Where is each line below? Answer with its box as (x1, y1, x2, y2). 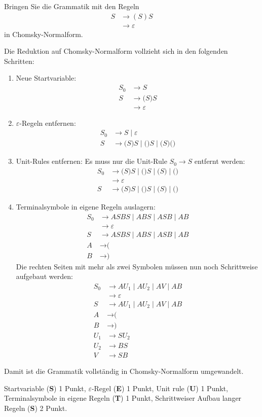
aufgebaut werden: (16, 271, 73, 282)
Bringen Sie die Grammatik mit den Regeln (4, 1, 139, 11)
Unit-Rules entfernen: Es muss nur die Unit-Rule (16, 156, 167, 166)
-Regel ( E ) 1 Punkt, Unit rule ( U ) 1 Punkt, (91, 383, 228, 393)
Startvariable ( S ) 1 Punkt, (4, 383, 86, 393)
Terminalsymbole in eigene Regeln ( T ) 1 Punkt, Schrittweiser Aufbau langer (4, 393, 242, 403)
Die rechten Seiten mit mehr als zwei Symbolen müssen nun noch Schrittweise (16, 261, 258, 271)
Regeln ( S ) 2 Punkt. (4, 402, 67, 413)
